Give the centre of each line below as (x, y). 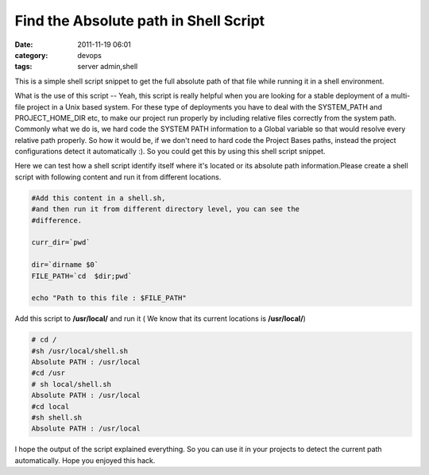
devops (90, 55)
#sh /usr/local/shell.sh (80, 351)
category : (31, 55)
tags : (23, 67)
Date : (24, 44)
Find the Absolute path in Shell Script (140, 21)
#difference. (57, 220)
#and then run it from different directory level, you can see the (166, 209)
